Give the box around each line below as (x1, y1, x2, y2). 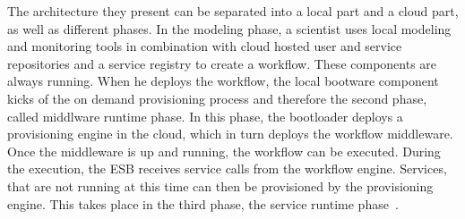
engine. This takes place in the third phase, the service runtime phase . (7, 194, 399, 213)
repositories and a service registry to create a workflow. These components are (7, 54, 437, 72)
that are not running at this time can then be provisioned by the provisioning (7, 176, 434, 195)
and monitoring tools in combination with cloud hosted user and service (7, 37, 402, 55)
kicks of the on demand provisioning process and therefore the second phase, (7, 88, 427, 107)
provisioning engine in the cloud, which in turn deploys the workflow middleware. (7, 124, 453, 143)
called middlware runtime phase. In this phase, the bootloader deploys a (7, 106, 403, 125)
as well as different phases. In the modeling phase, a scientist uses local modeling (7, 19, 452, 38)
